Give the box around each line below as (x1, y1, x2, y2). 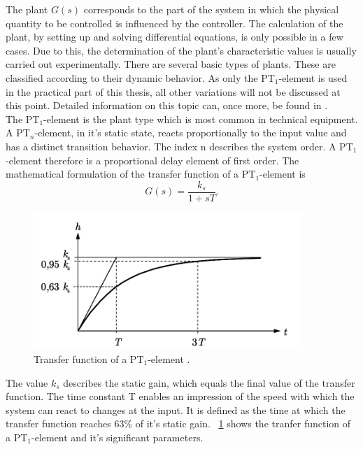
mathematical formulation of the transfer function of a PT (6, 166, 256, 181)
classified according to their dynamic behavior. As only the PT (6, 70, 275, 85)
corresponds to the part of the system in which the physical (83, 2, 339, 16)
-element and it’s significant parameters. (31, 429, 204, 444)
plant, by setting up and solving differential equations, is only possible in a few (6, 29, 343, 44)
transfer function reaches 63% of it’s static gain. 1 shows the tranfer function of (6, 416, 351, 431)
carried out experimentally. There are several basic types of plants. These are (6, 57, 336, 71)
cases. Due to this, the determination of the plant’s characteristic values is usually (6, 43, 357, 57)
